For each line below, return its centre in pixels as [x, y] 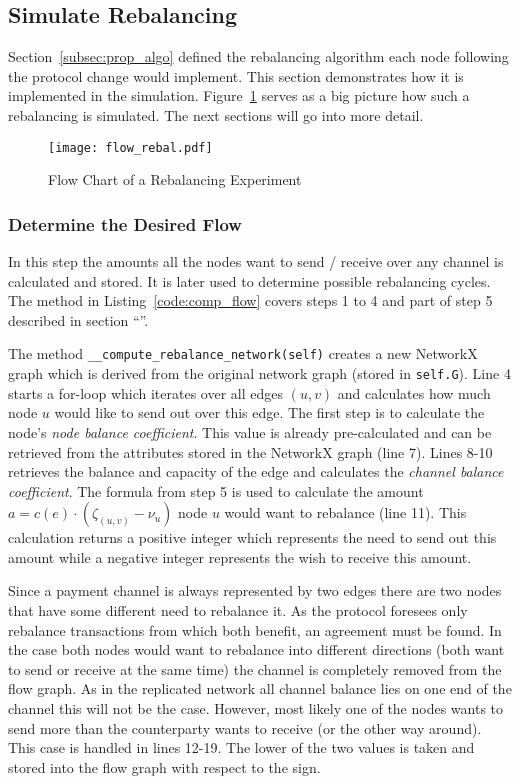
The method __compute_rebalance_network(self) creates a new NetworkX [243, 353]
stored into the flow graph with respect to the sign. [164, 766]
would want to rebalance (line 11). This [345, 512]
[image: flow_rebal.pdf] [130, 147]
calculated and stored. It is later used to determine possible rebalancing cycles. [249, 280]
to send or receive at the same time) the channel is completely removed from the [255, 668]
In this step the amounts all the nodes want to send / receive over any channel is [256, 261]
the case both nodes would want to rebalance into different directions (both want [256, 649]
